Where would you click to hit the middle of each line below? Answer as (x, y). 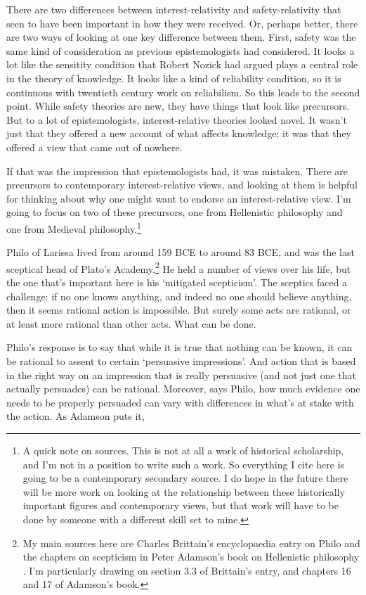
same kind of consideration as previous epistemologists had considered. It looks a (181, 50)
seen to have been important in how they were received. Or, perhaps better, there (182, 23)
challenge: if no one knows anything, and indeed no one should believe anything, (179, 296)
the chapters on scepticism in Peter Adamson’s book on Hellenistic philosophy (191, 557)
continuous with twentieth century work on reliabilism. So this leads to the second (183, 92)
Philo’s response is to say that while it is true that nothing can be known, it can (179, 347)
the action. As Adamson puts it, (76, 416)
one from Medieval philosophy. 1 (74, 227)
